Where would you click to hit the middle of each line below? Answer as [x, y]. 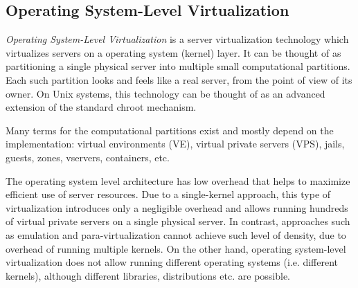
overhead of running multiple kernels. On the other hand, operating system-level [176, 248]
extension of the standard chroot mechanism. [101, 107]
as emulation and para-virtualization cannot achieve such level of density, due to [176, 234]
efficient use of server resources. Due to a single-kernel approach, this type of [168, 194]
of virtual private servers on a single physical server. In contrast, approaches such [178, 221]
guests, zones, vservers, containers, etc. [88, 157]
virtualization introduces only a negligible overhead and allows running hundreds [177, 207]
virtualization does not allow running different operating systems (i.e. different [172, 262]
